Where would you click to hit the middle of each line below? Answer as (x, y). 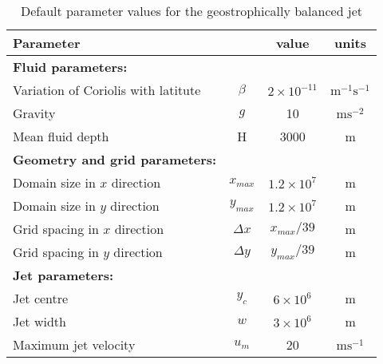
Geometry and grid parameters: (115, 159)
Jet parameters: (63, 275)
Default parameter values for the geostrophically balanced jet (191, 11)
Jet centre (41, 298)
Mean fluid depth (61, 136)
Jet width (39, 321)
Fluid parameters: (70, 67)
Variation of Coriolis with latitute (107, 90)
